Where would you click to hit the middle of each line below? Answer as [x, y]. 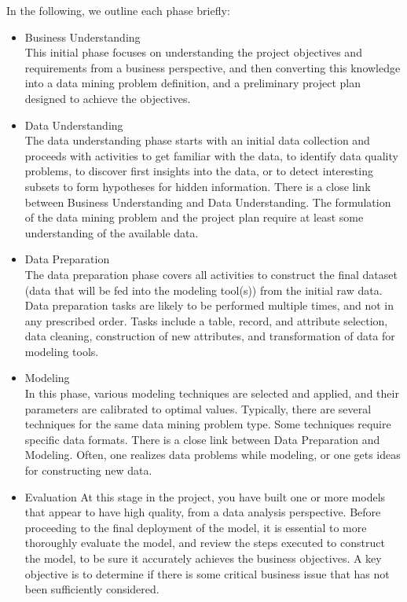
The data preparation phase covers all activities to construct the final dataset [211, 274]
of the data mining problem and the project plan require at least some [194, 217]
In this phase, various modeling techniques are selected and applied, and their [212, 393]
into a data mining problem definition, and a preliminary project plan [193, 83]
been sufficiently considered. [92, 589]
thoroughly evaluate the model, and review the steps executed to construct [205, 543]
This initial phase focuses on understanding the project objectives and [193, 52]
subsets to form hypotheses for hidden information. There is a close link [198, 186]
